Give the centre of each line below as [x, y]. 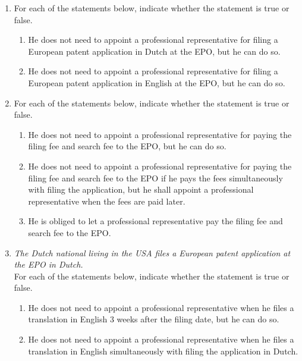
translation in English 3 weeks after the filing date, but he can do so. [154, 319]
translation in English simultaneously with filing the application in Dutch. [163, 351]
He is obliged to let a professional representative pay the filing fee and [155, 221]
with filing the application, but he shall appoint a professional [141, 189]
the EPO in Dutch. [48, 264]
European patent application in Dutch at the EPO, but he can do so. [154, 51]
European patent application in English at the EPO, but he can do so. [157, 82]
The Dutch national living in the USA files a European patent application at [152, 252]
